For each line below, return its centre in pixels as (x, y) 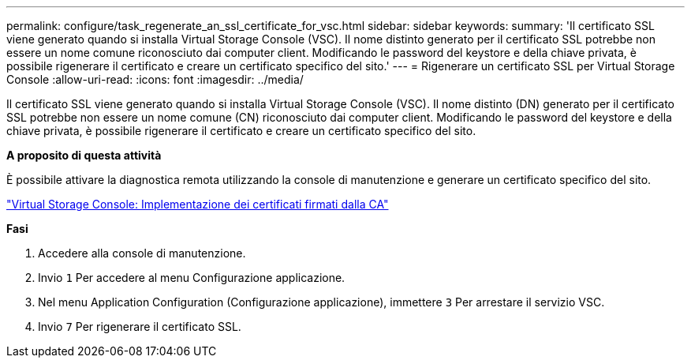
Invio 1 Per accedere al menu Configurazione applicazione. (192, 278)
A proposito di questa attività (84, 155)
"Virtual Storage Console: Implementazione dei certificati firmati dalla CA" (198, 204)
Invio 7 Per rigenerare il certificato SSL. (140, 326)
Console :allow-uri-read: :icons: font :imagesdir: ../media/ (155, 79)
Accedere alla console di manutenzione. (142, 253)
